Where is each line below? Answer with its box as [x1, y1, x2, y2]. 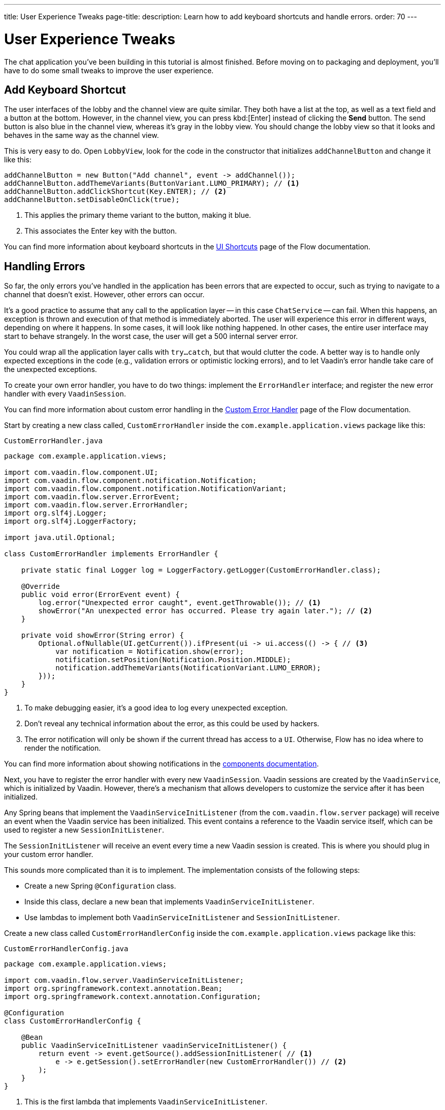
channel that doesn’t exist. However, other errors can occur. [4, 290, 205, 299]
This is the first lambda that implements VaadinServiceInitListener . [24, 1097, 268, 1106]
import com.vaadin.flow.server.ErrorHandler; [4, 501, 188, 509]
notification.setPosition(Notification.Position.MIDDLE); [55, 656, 291, 664]
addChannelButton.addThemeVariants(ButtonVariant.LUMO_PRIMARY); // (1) [4, 179, 300, 188]
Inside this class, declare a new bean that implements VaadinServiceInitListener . [24, 897, 314, 906]
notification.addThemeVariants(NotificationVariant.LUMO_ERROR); [55, 664, 321, 672]
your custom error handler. [4, 850, 93, 859]
